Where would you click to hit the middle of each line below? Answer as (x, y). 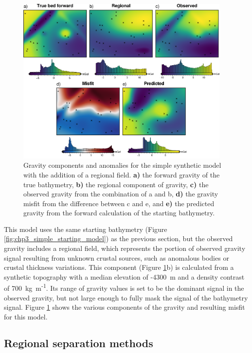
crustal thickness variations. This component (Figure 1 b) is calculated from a (119, 267)
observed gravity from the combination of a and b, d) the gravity (121, 194)
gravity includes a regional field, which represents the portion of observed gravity (125, 248)
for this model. (26, 316)
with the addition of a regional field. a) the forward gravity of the (122, 174)
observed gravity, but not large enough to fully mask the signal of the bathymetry (126, 297)
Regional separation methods (79, 343)
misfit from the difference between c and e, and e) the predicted (119, 203)
